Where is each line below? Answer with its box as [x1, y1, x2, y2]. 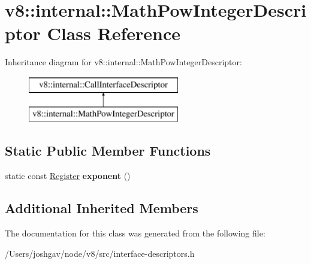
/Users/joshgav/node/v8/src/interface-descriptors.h [5, 247, 195, 259]
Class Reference [47, 21, 180, 45]
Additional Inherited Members [5, 199, 198, 217]
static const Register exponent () [5, 169, 131, 182]
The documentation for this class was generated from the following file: [5, 227, 265, 239]
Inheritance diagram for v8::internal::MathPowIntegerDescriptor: [5, 56, 242, 68]
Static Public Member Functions [5, 141, 211, 160]
